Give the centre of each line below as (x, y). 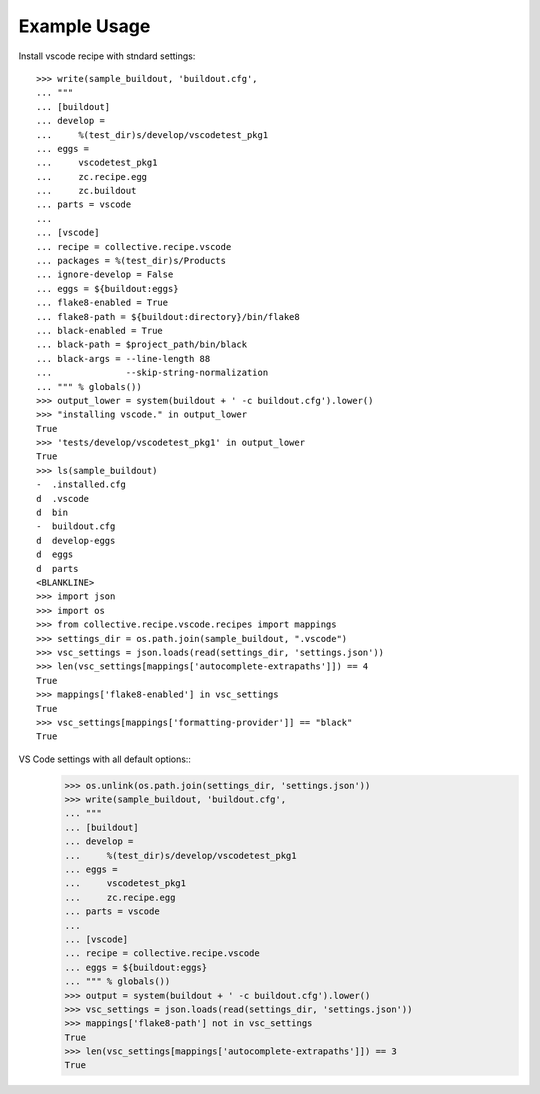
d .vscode (63, 498)
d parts (57, 568)
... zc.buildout (86, 191)
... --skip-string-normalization (152, 373)
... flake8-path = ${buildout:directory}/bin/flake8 (168, 316)
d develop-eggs (76, 540)
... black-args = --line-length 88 (123, 358)
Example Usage (84, 26)
